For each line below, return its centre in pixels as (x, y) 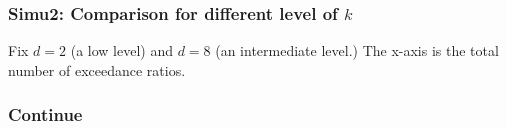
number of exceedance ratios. (97, 69)
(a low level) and (121, 50)
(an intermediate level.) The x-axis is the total (357, 50)
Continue (45, 114)
